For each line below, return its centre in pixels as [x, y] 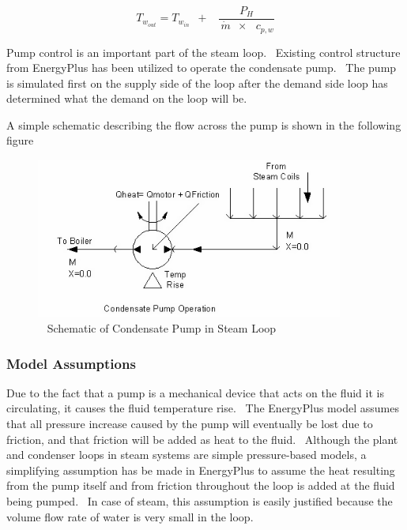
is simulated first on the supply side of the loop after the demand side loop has [197, 83]
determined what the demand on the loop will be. [127, 98]
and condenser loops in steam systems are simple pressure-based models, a [187, 455]
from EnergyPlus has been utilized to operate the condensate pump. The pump [202, 68]
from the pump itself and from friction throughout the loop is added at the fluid [201, 485]
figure [20, 140]
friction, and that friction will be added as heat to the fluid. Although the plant [202, 439]
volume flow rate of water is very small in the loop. [130, 516]
